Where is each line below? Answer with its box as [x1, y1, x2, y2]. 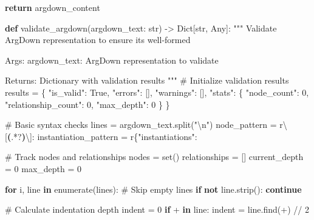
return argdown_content [5, 1, 100, 13]
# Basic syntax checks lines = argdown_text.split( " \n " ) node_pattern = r [5, 118, 283, 131]
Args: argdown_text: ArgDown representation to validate [5, 53, 219, 66]
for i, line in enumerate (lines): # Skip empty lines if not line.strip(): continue [5, 182, 302, 195]
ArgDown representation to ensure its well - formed [5, 33, 191, 46]
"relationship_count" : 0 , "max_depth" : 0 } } [5, 98, 170, 110]
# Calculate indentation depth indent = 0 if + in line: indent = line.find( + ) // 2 [5, 203, 309, 216]
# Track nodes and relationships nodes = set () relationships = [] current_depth [5, 150, 304, 163]
